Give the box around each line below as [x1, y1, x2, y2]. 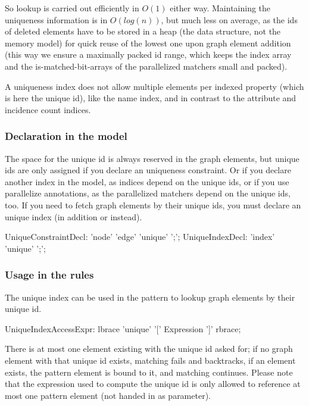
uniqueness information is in [5, 13, 108, 26]
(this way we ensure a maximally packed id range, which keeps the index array [5, 48, 292, 61]
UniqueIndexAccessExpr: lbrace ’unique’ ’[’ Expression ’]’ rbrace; [5, 322, 241, 335]
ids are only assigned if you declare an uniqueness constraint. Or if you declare [5, 164, 291, 176]
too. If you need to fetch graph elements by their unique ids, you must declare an [5, 198, 301, 211]
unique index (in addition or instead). [5, 210, 142, 223]
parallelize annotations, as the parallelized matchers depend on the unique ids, [5, 187, 291, 199]
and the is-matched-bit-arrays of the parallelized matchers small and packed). [5, 60, 288, 72]
